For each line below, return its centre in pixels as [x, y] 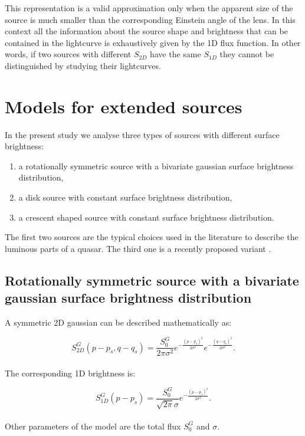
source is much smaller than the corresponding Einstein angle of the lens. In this [150, 19]
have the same [175, 54]
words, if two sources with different [68, 54]
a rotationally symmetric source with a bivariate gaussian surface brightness [156, 165]
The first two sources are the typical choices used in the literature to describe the [152, 237]
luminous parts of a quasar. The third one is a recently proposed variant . [138, 248]
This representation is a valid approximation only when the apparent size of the [149, 8]
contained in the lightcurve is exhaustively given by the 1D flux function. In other [153, 42]
